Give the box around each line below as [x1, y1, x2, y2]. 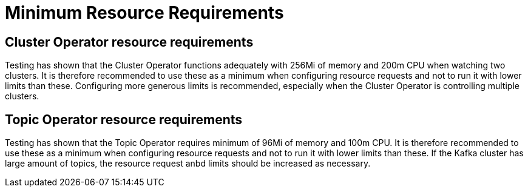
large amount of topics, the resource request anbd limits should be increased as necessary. [5, 158, 371, 169]
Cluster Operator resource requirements [5, 34, 254, 50]
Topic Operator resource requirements [5, 111, 243, 127]
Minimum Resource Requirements [5, 2, 284, 23]
